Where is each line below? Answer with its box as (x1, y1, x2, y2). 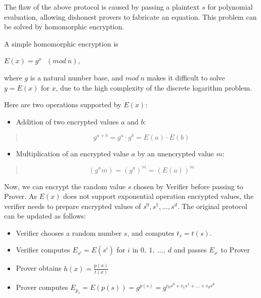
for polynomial (207, 2, 253, 12)
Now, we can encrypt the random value (4, 181, 126, 191)
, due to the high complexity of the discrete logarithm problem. (56, 82, 252, 93)
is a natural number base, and (30, 72, 123, 82)
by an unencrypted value (137, 148, 214, 159)
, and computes (127, 227, 175, 238)
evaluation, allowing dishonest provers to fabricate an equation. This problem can (4, 11, 257, 22)
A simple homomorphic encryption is (4, 38, 118, 49)
